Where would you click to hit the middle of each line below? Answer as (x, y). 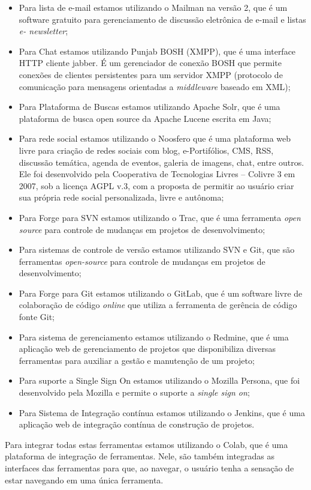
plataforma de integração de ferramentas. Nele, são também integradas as (140, 456)
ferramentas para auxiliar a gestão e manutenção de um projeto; (137, 360)
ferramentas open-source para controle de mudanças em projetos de (142, 261)
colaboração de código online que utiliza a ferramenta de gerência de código (158, 305)
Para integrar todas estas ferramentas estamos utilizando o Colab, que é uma (147, 444)
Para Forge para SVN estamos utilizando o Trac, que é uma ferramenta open (160, 217)
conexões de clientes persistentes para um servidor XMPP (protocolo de (151, 74)
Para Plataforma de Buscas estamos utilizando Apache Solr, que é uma (150, 107)
